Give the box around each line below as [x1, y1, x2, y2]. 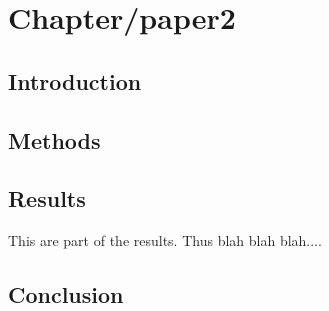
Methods [8, 124, 101, 155]
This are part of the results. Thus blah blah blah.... [8, 230, 322, 251]
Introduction [8, 65, 142, 96]
